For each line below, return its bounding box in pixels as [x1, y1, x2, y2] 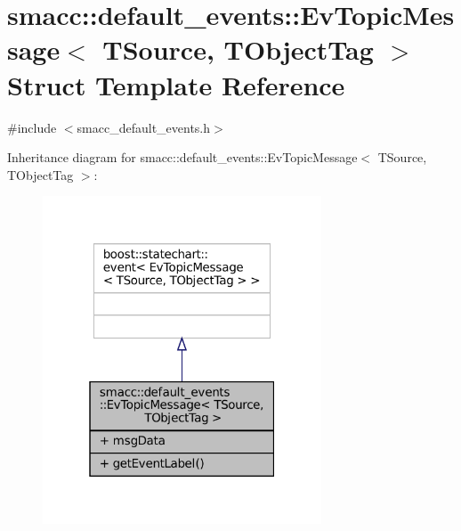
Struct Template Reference [7, 66, 345, 102]
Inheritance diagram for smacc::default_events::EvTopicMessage [7, 148, 358, 167]
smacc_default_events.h [77, 118, 211, 136]
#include [7, 118, 57, 136]
